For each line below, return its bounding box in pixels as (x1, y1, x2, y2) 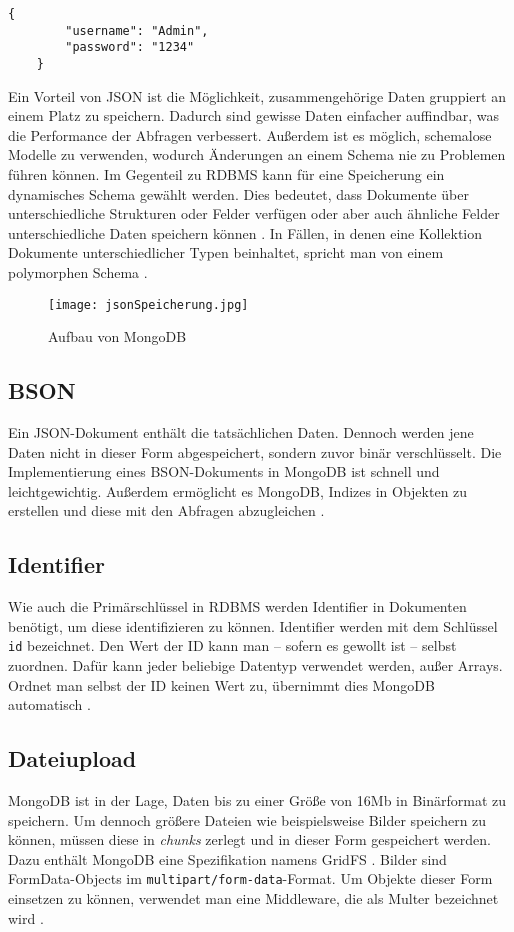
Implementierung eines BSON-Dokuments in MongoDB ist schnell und (8, 461, 440, 482)
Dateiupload (8, 743, 137, 774)
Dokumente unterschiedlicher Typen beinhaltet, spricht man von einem (8, 242, 444, 263)
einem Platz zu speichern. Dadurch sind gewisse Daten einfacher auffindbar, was (8, 105, 500, 126)
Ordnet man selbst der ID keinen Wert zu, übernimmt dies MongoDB (8, 674, 435, 695)
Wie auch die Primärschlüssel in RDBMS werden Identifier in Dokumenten (8, 596, 467, 617)
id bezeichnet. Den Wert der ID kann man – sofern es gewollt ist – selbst (8, 635, 457, 656)
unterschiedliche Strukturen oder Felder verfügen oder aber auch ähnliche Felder (8, 203, 500, 224)
